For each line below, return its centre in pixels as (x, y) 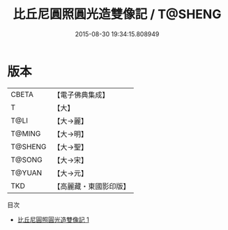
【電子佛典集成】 (81, 95)
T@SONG (27, 160)
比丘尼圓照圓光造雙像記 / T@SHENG (117, 14)
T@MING (26, 133)
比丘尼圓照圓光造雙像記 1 (53, 220)
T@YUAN (26, 173)
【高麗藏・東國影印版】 (92, 186)
